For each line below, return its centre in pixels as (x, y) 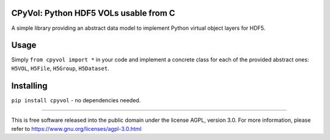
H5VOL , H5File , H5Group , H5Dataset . (60, 68)
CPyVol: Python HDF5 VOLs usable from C (93, 13)
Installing (30, 86)
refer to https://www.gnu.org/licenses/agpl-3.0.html (76, 128)
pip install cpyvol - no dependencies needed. (76, 100)
